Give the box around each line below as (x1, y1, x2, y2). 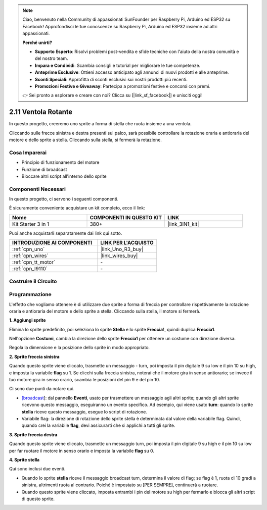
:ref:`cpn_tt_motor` (12, 259, 55, 266)
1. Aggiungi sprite (9, 317, 46, 323)
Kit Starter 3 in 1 (12, 220, 49, 227)
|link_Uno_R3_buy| (100, 246, 143, 253)
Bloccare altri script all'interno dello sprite (21, 173, 107, 179)
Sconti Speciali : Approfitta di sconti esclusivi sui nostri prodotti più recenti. (35, 76, 188, 82)
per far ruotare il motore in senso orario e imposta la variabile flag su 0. (9, 448, 154, 454)
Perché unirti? (22, 40, 52, 46)
